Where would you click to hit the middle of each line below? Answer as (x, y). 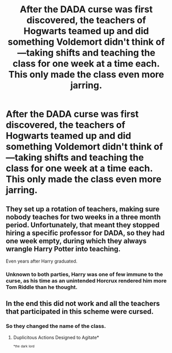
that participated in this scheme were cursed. (80, 312)
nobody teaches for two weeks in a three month (83, 217)
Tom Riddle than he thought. (42, 287)
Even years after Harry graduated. (42, 261)
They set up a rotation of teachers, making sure (83, 209)
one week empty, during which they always (76, 241)
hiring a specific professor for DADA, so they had (85, 233)
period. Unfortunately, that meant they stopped (83, 225)
